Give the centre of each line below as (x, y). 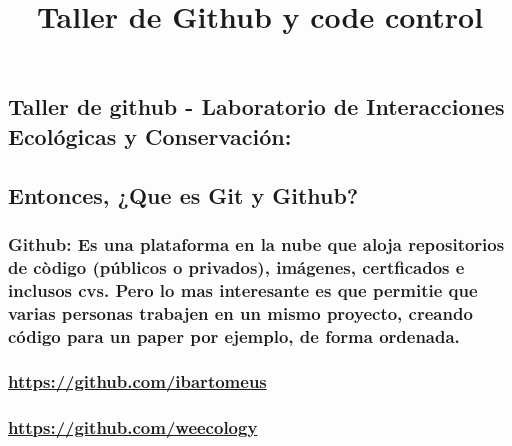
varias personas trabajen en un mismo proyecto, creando (240, 312)
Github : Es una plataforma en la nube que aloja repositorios (256, 243)
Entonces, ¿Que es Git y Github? (183, 194)
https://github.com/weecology (133, 427)
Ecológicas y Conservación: (150, 135)
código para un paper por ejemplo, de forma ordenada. (234, 335)
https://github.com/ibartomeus (137, 381)
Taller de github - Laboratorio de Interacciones (256, 106)
